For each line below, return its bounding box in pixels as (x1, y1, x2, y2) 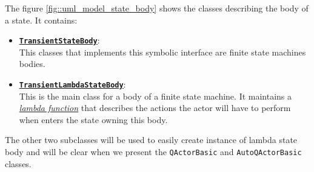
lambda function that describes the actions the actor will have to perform (19, 101, 291, 114)
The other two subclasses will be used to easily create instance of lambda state (5, 133, 298, 146)
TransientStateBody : (19, 34, 100, 46)
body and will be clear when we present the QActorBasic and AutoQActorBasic (5, 145, 302, 158)
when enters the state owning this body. (19, 113, 168, 126)
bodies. (19, 57, 45, 70)
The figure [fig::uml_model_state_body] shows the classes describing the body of (5, 2, 309, 14)
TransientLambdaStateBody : (19, 78, 126, 91)
